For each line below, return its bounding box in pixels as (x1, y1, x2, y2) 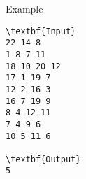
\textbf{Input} (6, 26, 76, 36)
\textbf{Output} (6, 154, 81, 164)
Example (6, 1, 43, 15)
